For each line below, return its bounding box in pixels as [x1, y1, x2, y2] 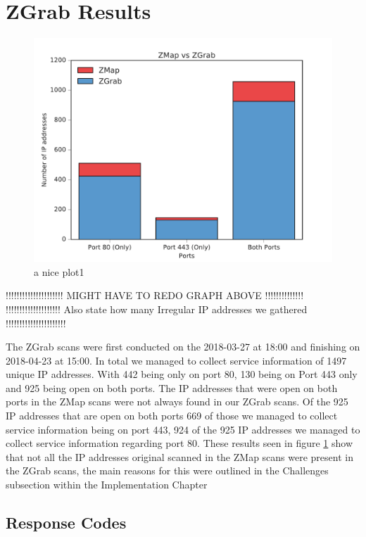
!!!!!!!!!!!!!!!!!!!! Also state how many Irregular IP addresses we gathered [6, 301, 308, 316]
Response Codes [6, 512, 127, 533]
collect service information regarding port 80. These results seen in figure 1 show [6, 436, 353, 450]
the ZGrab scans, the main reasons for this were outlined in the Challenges [6, 463, 329, 478]
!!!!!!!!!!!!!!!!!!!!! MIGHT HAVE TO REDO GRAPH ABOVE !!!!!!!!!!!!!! [6, 288, 304, 303]
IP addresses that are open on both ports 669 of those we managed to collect [6, 408, 338, 423]
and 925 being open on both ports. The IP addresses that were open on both [6, 380, 338, 395]
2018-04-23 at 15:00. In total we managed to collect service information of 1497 [6, 353, 347, 367]
